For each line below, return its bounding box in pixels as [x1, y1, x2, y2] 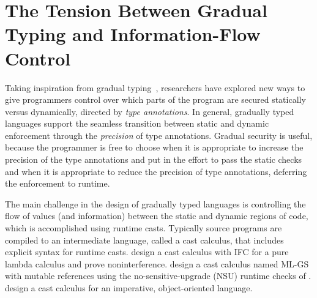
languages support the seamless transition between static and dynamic [5, 117, 269, 130]
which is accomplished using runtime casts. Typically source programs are [5, 222, 282, 234]
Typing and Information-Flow [5, 21, 261, 47]
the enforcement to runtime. [5, 177, 110, 190]
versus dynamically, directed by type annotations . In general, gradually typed [5, 105, 294, 117]
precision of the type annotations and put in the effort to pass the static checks [5, 153, 302, 166]
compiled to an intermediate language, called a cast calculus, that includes [5, 233, 284, 246]
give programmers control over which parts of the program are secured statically [5, 93, 306, 106]
